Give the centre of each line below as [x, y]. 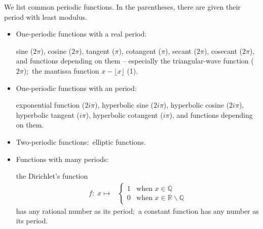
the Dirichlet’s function [52, 176]
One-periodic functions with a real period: [81, 34]
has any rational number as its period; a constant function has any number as [137, 210]
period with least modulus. [46, 17]
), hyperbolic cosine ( [196, 105]
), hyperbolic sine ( [124, 105]
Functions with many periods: [62, 159]
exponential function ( [50, 105]
